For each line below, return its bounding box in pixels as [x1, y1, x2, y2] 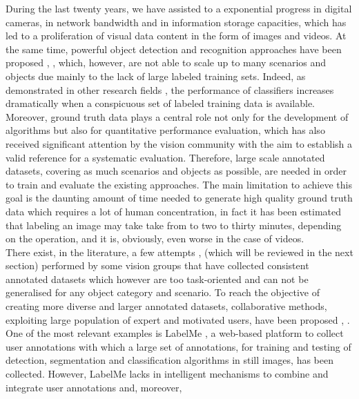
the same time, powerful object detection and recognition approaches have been [6, 41, 342, 56]
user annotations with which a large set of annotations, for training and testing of [6, 339, 351, 353]
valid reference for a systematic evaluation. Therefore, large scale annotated [6, 150, 325, 164]
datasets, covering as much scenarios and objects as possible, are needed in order [6, 164, 347, 178]
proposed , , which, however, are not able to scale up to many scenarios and [6, 55, 327, 70]
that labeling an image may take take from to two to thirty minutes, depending [6, 217, 342, 232]
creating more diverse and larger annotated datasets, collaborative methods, [6, 299, 327, 313]
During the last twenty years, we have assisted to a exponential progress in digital [6, 1, 352, 15]
